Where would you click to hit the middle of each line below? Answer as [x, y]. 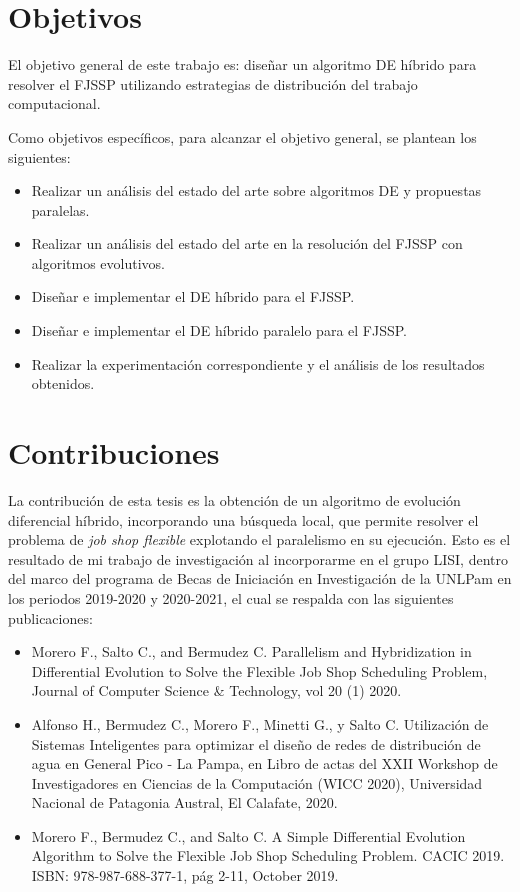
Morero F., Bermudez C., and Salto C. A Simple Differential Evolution [248, 835]
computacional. [54, 103]
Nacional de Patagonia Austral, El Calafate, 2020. [184, 802]
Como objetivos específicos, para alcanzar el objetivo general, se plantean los [242, 136]
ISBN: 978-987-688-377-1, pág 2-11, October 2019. [185, 875]
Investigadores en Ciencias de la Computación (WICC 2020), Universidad [257, 782]
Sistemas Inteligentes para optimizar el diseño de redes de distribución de [256, 743]
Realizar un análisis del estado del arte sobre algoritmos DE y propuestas [256, 190]
